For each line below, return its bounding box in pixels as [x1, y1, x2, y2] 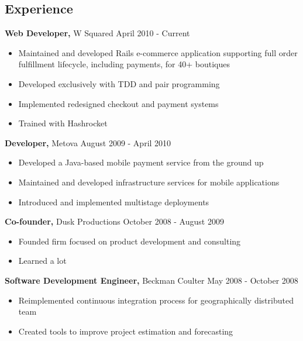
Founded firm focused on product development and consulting [18, 235, 241, 247]
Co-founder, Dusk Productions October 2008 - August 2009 [5, 215, 224, 228]
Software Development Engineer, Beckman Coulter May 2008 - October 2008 [5, 274, 298, 286]
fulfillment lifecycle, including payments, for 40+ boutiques [18, 58, 230, 70]
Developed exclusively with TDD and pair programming [18, 77, 220, 89]
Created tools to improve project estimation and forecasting [18, 325, 233, 337]
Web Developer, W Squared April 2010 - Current [5, 27, 190, 39]
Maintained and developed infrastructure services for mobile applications [18, 175, 280, 188]
